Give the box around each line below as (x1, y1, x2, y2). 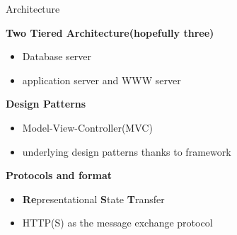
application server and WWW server (22, 72, 181, 87)
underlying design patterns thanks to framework (22, 144, 231, 159)
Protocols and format (6, 168, 112, 183)
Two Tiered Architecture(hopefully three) (6, 25, 214, 40)
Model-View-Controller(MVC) (22, 120, 153, 134)
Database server (22, 49, 92, 64)
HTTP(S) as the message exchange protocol (22, 215, 213, 230)
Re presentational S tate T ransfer (22, 191, 165, 206)
